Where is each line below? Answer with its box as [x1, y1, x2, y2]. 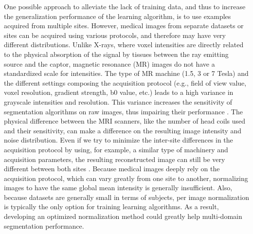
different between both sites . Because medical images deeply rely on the [4, 163, 220, 174]
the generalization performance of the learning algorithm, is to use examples [4, 11, 231, 21]
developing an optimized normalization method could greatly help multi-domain [4, 211, 242, 221]
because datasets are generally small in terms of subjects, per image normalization [4, 192, 249, 202]
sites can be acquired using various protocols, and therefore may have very [4, 30, 226, 40]
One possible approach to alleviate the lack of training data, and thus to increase [4, 1, 246, 11]
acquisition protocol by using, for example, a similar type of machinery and [4, 144, 228, 154]
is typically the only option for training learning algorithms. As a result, [4, 201, 219, 212]
